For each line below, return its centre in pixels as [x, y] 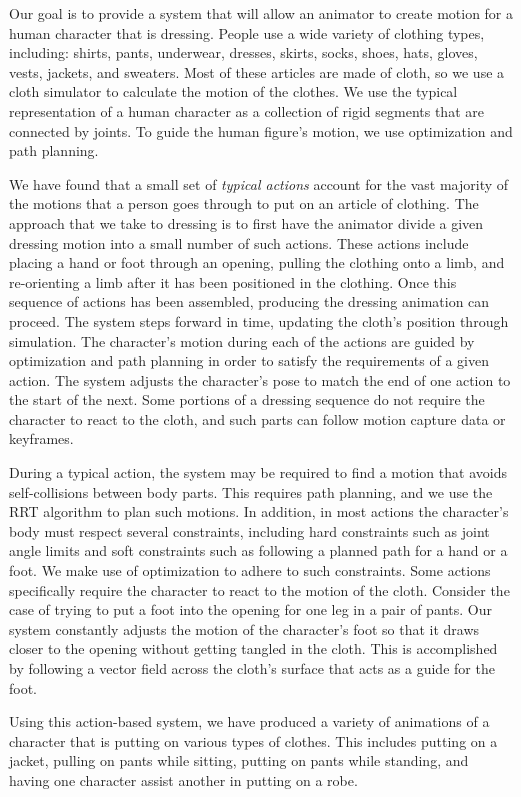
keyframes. [41, 438]
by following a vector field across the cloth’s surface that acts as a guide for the [252, 668]
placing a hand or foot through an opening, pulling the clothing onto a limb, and [257, 262]
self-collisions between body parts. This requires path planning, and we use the [251, 491]
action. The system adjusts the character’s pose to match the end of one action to [260, 379]
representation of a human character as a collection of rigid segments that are [246, 110]
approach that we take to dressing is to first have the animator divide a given [246, 222]
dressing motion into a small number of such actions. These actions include [239, 242]
